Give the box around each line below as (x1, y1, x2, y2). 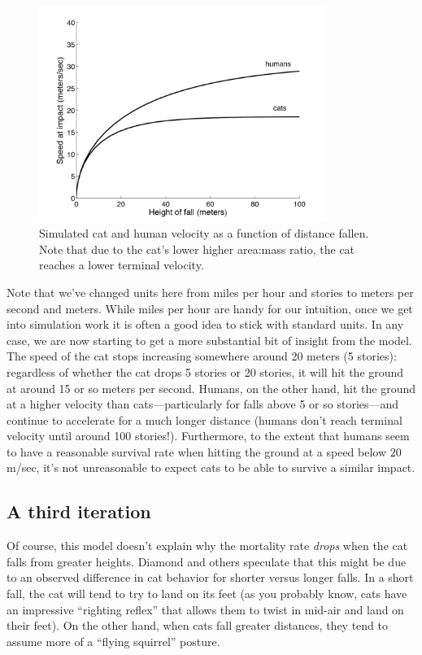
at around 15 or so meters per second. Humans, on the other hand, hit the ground (7, 379, 416, 396)
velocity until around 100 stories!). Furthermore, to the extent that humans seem (7, 427, 410, 444)
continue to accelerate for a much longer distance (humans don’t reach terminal (7, 411, 402, 428)
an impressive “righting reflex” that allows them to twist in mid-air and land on (7, 600, 404, 618)
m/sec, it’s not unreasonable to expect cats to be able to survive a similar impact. (7, 459, 415, 476)
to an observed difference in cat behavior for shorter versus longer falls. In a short (7, 569, 414, 586)
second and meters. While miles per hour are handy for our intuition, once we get (7, 299, 413, 317)
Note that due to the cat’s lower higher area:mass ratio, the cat (39, 240, 355, 257)
